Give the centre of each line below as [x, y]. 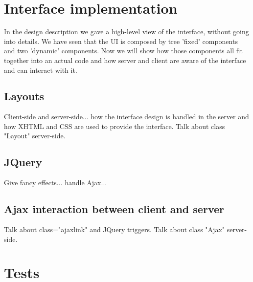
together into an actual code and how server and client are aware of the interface [125, 60]
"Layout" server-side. [35, 136]
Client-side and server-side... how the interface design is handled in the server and [126, 117]
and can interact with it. [41, 70]
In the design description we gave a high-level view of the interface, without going [126, 32]
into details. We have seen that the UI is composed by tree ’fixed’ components [121, 41]
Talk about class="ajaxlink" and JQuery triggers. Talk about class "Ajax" [115, 229]
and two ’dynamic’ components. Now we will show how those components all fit [123, 51]
